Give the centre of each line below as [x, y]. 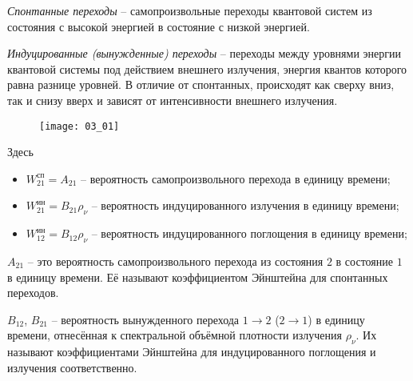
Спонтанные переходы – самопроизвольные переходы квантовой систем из [190, 10]
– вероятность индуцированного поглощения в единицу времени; [249, 233]
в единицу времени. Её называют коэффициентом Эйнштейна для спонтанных [198, 277]
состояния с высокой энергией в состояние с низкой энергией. [159, 26]
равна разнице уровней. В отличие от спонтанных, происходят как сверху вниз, [201, 84]
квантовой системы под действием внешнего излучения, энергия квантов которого [207, 68]
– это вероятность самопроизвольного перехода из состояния [175, 261]
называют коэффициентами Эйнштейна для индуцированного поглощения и [192, 352]
